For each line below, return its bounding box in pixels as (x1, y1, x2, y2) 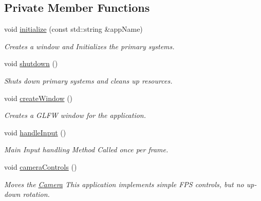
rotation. (23, 189, 50, 199)
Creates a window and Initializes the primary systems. (4, 41, 175, 51)
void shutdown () (4, 58, 58, 69)
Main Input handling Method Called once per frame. (4, 144, 169, 155)
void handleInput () (4, 127, 66, 137)
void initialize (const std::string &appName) (4, 24, 143, 34)
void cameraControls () (4, 161, 77, 172)
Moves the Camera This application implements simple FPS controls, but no (4, 178, 244, 189)
